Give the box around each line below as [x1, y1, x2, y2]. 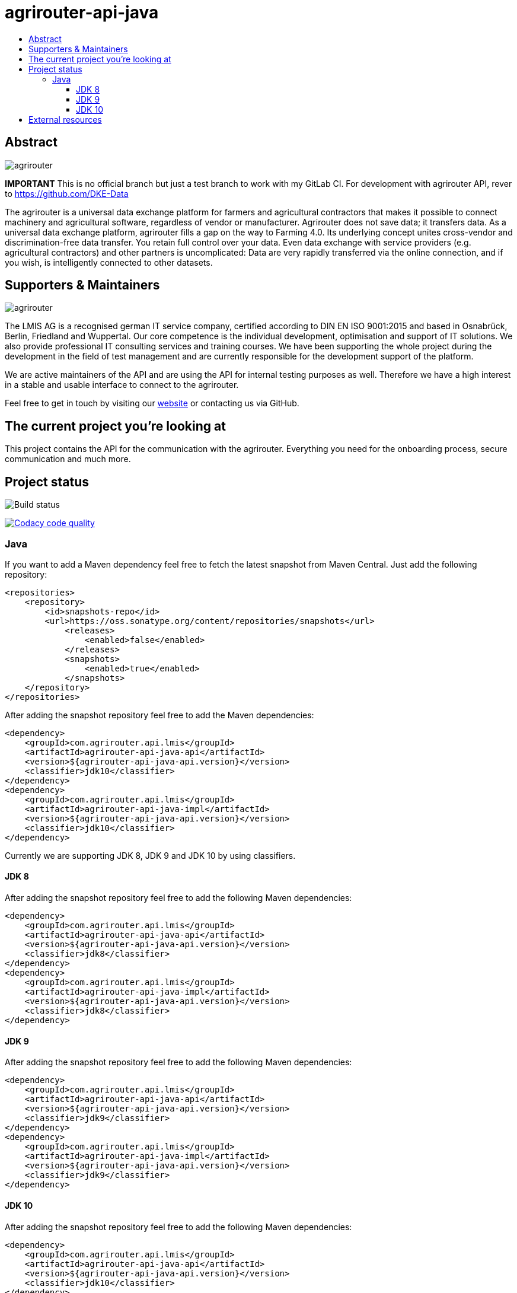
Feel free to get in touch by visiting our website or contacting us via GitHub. [5, 398, 299, 409]
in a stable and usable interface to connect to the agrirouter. [5, 380, 239, 390]
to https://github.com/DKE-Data [5, 188, 129, 199]
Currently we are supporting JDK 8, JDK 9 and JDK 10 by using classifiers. [5, 850, 296, 861]
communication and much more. [5, 454, 131, 464]
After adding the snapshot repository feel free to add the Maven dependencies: [5, 709, 314, 720]
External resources [28, 114, 102, 125]
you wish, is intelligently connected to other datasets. [5, 257, 213, 267]
